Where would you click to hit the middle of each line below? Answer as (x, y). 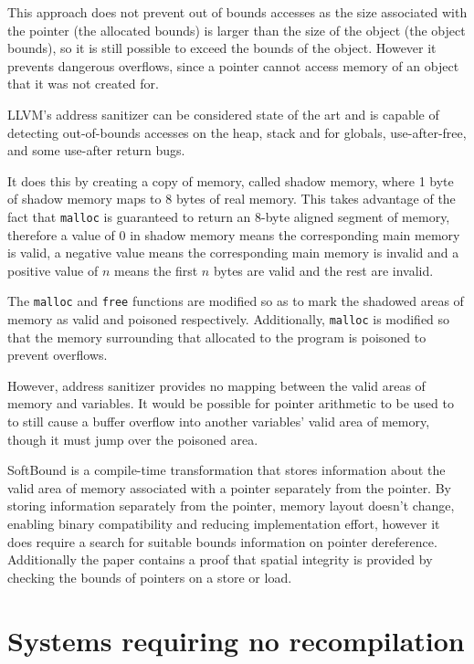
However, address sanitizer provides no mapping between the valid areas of (216, 385)
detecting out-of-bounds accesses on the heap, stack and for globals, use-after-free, (237, 132)
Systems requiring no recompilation (236, 640)
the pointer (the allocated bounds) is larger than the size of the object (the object (237, 30)
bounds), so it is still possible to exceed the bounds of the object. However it (222, 48)
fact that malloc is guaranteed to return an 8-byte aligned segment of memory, (229, 216)
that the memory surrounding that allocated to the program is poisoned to (217, 337)
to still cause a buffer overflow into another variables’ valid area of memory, (219, 422)
